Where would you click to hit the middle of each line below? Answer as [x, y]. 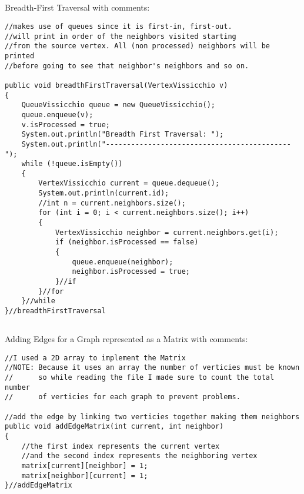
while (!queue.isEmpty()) [72, 164]
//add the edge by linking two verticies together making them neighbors [152, 417]
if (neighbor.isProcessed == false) [127, 242]
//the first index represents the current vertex [121, 446]
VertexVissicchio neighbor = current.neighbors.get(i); [167, 232]
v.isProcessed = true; [66, 125]
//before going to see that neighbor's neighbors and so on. [127, 66]
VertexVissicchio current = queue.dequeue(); [129, 183]
